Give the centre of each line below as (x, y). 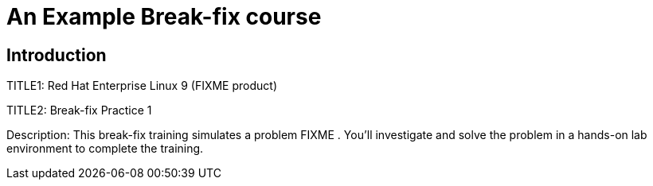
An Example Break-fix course (164, 17)
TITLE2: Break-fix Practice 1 (79, 110)
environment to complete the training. (105, 149)
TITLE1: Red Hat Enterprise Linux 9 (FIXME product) (142, 86)
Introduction (57, 55)
